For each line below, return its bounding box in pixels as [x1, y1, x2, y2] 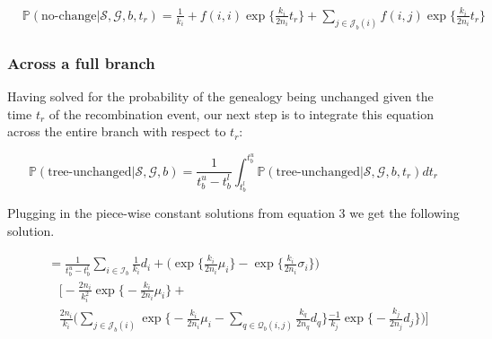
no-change [40, 9, 97, 22]
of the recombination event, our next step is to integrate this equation [48, 104, 434, 123]
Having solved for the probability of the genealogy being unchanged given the [7, 87, 434, 106]
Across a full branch [7, 51, 155, 74]
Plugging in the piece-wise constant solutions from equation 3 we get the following [7, 204, 460, 222]
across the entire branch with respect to [7, 122, 226, 141]
